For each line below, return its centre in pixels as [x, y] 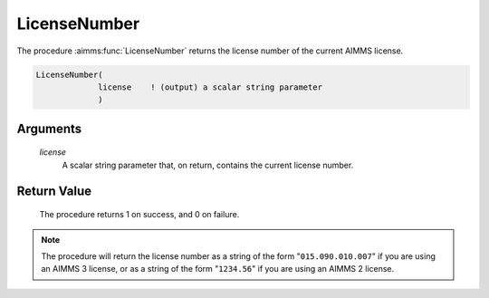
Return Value [54, 191]
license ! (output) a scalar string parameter [211, 87]
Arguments [49, 128]
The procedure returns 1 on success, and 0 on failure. [139, 215]
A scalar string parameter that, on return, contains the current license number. [208, 165]
